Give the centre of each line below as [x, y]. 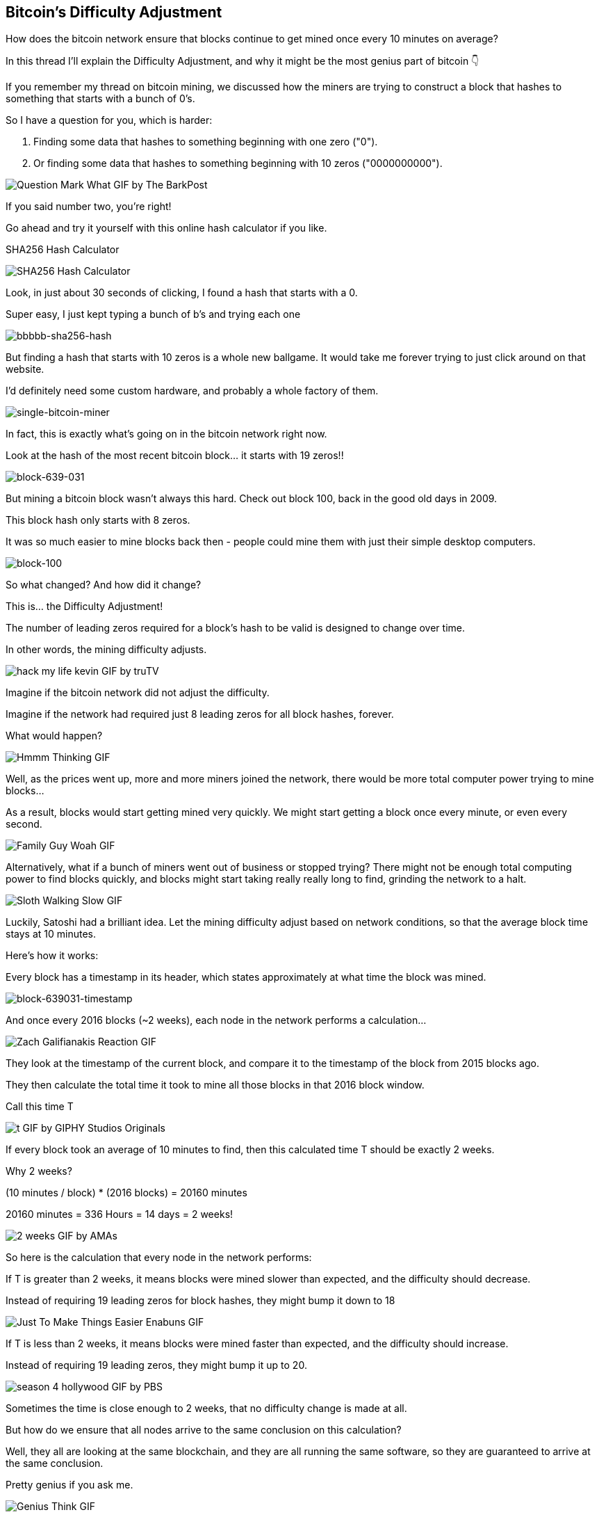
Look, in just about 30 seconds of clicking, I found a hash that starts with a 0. [182, 293]
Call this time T [40, 1107]
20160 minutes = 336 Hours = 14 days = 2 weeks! [120, 1214]
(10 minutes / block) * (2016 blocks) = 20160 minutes [126, 1193]
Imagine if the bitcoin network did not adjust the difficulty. [138, 693]
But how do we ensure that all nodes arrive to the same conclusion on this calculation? [204, 1430]
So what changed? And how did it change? [104, 585]
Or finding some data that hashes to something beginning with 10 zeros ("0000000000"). [238, 163]
